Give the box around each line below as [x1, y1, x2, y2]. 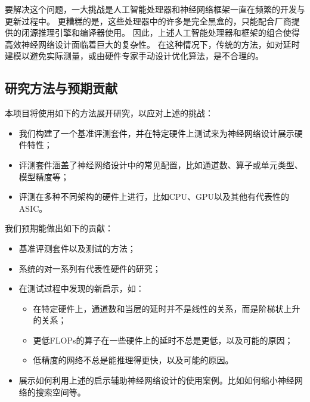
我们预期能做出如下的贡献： [5, 222, 113, 234]
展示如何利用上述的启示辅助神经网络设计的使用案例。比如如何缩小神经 [18, 374, 294, 386]
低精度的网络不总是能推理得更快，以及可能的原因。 [33, 354, 234, 366]
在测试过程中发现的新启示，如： [18, 282, 144, 295]
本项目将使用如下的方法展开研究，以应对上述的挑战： [5, 107, 213, 119]
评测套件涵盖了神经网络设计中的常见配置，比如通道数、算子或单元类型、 [18, 158, 303, 171]
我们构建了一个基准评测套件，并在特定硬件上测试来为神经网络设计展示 [18, 126, 294, 139]
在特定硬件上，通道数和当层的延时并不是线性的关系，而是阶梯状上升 [33, 302, 300, 314]
